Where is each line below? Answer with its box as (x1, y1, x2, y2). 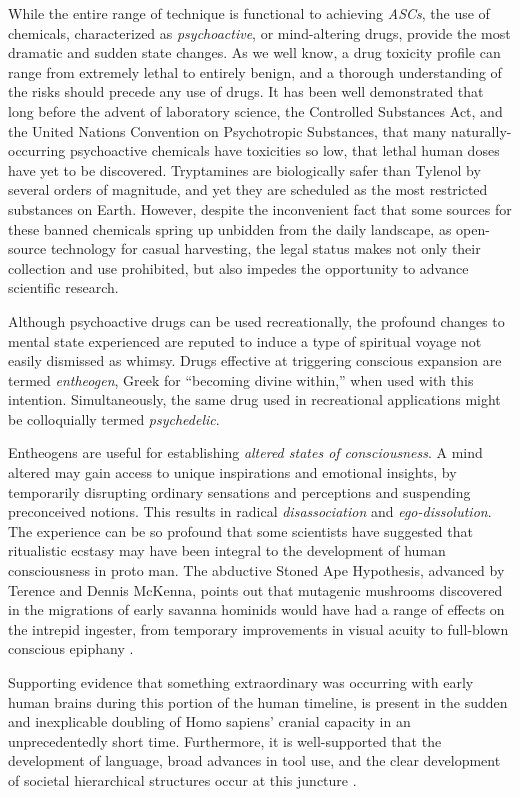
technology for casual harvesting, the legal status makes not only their (50, 238, 481, 259)
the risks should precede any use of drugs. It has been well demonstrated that (8, 81, 484, 102)
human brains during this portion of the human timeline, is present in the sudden (8, 691, 508, 712)
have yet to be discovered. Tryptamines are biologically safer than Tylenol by (8, 159, 481, 180)
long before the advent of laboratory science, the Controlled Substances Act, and (8, 100, 503, 121)
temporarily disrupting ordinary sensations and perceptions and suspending (8, 481, 471, 502)
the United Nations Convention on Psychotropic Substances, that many (8, 120, 447, 141)
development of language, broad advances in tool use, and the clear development (8, 750, 501, 771)
